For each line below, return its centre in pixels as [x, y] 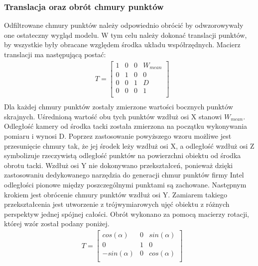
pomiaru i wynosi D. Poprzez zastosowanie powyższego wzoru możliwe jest [118, 136]
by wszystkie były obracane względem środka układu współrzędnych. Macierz [122, 44]
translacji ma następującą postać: [55, 54]
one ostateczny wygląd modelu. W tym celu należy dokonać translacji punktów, [126, 35]
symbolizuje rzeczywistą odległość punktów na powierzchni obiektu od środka [123, 155]
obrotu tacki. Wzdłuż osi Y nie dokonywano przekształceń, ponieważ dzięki [119, 165]
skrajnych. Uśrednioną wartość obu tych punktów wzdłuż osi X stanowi [113, 116]
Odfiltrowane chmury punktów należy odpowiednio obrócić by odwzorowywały [124, 25]
